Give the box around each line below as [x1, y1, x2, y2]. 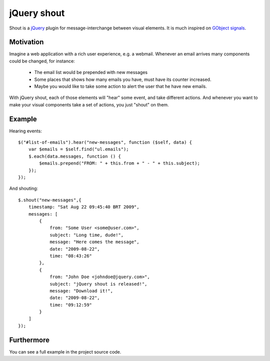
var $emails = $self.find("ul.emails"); [28, 146, 129, 152]
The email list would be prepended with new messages [34, 69, 148, 75]
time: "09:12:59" [49, 302, 92, 308]
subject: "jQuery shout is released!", [49, 281, 147, 287]
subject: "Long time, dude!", [49, 232, 124, 238]
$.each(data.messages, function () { [28, 153, 121, 159]
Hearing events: [9, 128, 42, 134]
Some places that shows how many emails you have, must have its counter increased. [34, 76, 211, 82]
